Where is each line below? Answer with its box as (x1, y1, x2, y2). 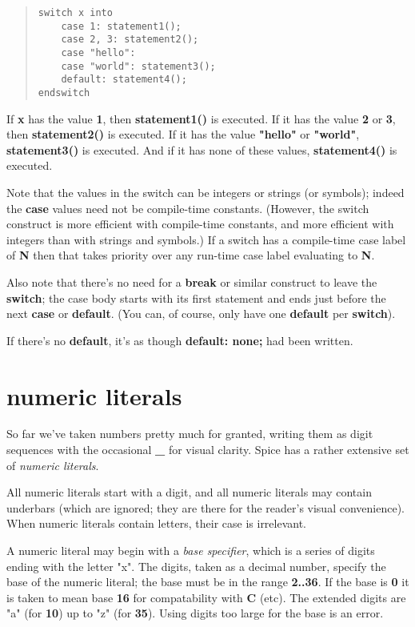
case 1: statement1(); (61, 20, 182, 32)
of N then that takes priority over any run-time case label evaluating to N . (6, 247, 375, 263)
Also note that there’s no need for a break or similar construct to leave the (6, 273, 377, 290)
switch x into (38, 7, 113, 18)
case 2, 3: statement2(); (61, 34, 199, 46)
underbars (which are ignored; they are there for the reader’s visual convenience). (6, 499, 405, 516)
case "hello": (61, 46, 136, 58)
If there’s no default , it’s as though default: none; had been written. (6, 332, 353, 348)
